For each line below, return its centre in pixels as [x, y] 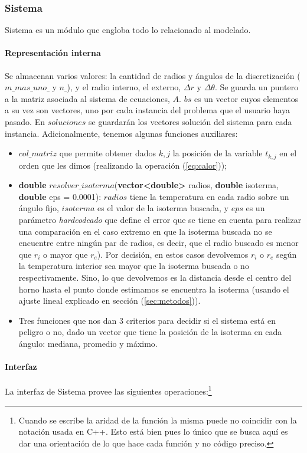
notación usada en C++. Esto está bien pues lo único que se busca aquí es [153, 431]
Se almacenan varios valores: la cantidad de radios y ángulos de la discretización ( [153, 75]
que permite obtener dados [108, 153]
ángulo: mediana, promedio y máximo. [88, 343]
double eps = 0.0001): [60, 196]
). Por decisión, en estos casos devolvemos [173, 254]
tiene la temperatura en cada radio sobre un [209, 196]
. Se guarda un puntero [257, 87]
